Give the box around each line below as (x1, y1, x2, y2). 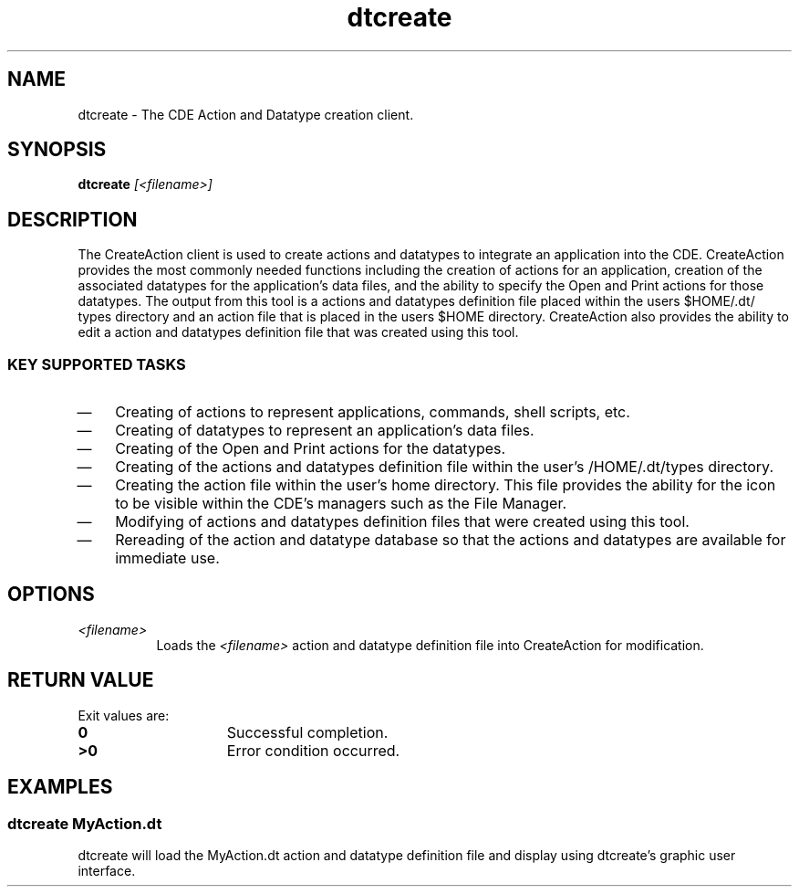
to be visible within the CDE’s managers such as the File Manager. (115, 494, 567, 513)
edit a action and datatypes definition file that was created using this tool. (78, 324, 519, 341)
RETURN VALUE (7, 668, 154, 692)
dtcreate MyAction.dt (7, 814, 162, 833)
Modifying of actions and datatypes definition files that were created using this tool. (115, 512, 690, 531)
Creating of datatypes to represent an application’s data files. (115, 421, 534, 440)
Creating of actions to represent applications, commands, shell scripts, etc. (115, 403, 630, 422)
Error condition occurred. (226, 741, 400, 760)
